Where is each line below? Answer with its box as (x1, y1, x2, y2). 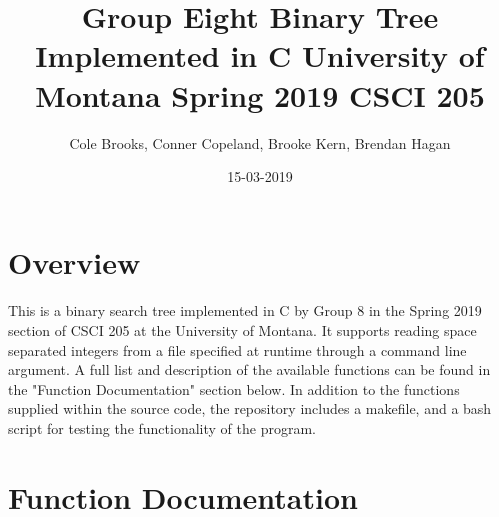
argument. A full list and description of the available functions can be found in (8, 359, 491, 380)
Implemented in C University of (35, 35, 485, 76)
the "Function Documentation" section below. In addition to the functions (8, 378, 460, 399)
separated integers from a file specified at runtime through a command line (8, 339, 467, 360)
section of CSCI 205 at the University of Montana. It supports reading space (8, 320, 477, 341)
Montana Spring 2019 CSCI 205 (35, 74, 485, 115)
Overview (8, 241, 141, 282)
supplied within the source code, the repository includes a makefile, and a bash (8, 398, 492, 419)
